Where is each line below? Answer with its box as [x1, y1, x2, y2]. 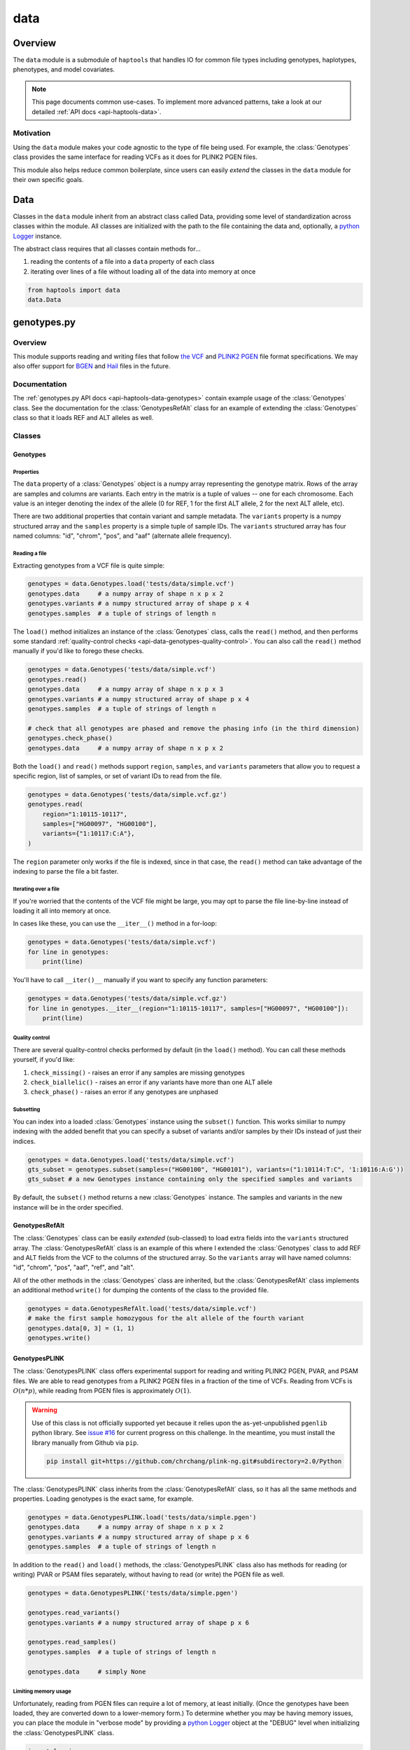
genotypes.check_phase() [27, 734, 113, 742]
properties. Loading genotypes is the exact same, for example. [13, 1494, 194, 1503]
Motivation [13, 128, 51, 138]
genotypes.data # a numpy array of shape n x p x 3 [27, 685, 224, 693]
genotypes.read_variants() [27, 1609, 120, 1617]
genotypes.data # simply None [27, 1667, 146, 1676]
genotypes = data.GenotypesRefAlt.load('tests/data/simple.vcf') [27, 1305, 257, 1312]
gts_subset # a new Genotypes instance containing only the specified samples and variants [27, 1175, 353, 1183]
